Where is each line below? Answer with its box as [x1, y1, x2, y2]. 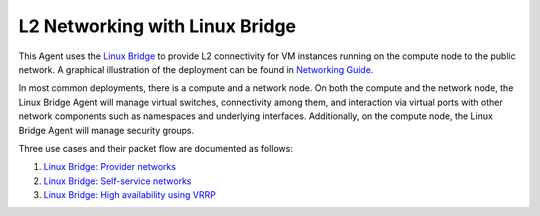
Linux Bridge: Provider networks [43, 161, 177, 173]
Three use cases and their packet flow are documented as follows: [18, 142, 294, 154]
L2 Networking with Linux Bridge [18, 15, 297, 37]
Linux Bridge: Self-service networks [43, 175, 192, 187]
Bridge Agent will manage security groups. [18, 124, 195, 136]
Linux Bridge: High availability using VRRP [43, 189, 217, 201]
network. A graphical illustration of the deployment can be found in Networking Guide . [18, 63, 374, 75]
